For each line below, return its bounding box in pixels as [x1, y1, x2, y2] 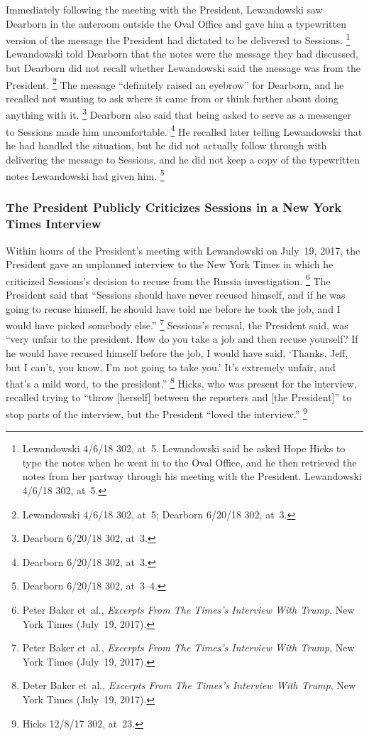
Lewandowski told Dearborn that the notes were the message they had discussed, [6, 46, 358, 61]
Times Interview [6, 215, 101, 233]
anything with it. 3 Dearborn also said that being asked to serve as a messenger [6, 105, 351, 122]
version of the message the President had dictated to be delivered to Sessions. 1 [6, 31, 351, 47]
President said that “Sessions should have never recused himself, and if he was [6, 287, 346, 302]
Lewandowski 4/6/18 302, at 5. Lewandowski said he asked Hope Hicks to [22, 441, 346, 456]
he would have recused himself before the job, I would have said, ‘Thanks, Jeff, [6, 346, 348, 361]
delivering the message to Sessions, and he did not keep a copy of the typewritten [6, 151, 360, 166]
